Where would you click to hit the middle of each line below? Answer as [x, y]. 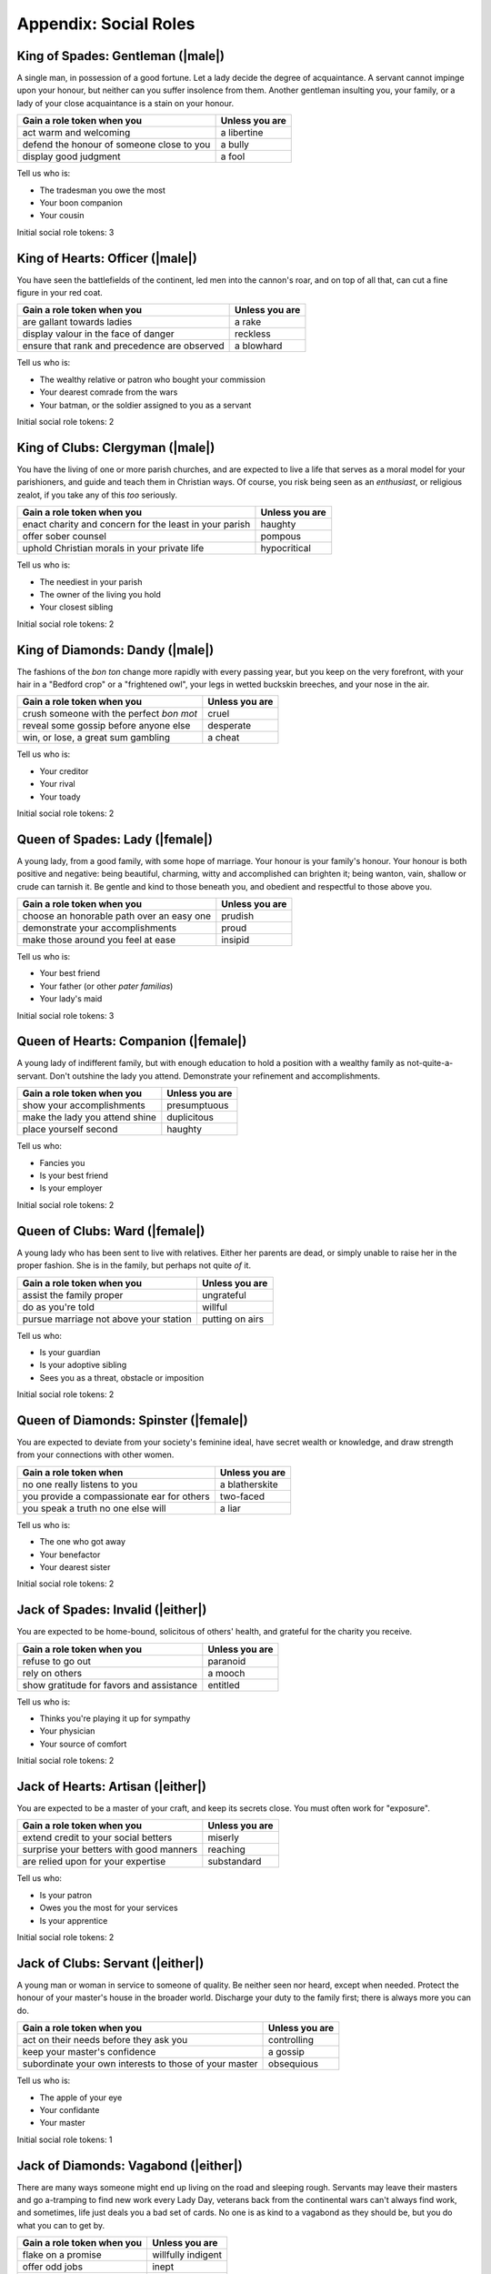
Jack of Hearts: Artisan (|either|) [111, 1786]
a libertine [242, 133]
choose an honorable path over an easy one [117, 916]
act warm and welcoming [76, 133]
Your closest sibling [76, 607]
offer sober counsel [64, 537]
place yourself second [70, 1130]
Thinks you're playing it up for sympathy [115, 1718]
